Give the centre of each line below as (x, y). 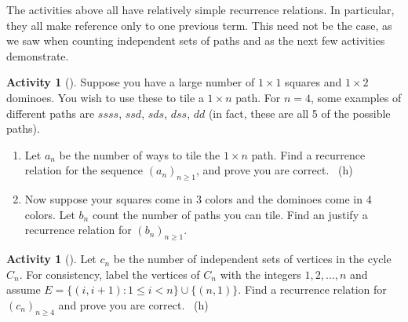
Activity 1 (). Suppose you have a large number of (131, 82)
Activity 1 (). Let (51, 259)
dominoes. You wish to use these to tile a (105, 97)
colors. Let (50, 214)
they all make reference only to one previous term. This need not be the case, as (199, 25)
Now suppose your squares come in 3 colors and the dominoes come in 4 (198, 199)
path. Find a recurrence (308, 154)
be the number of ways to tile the (140, 154)
